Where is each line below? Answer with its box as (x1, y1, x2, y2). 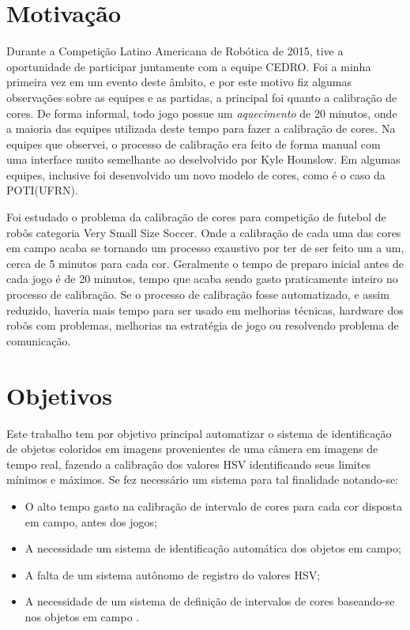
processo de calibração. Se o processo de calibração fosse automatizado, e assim (6, 286, 389, 303)
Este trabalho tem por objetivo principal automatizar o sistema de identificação (6, 424, 392, 441)
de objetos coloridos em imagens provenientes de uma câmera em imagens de (6, 440, 378, 457)
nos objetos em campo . (24, 608, 140, 624)
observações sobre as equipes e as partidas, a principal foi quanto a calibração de (6, 89, 397, 105)
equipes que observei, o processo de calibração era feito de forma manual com (6, 135, 381, 152)
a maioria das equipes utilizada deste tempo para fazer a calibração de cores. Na (6, 120, 396, 137)
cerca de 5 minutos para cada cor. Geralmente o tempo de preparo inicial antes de (6, 255, 404, 271)
